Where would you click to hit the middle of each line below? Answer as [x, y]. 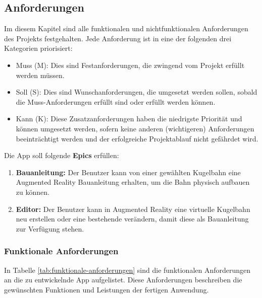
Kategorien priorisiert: [38, 48]
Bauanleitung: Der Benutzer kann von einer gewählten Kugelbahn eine [128, 172]
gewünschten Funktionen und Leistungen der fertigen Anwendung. [107, 289]
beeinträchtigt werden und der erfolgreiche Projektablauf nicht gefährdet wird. [137, 138]
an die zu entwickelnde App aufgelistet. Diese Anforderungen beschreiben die [123, 280]
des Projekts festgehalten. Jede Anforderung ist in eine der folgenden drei [118, 38]
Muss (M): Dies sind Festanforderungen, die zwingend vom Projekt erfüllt [130, 65]
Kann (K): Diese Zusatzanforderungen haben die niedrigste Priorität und [129, 119]
